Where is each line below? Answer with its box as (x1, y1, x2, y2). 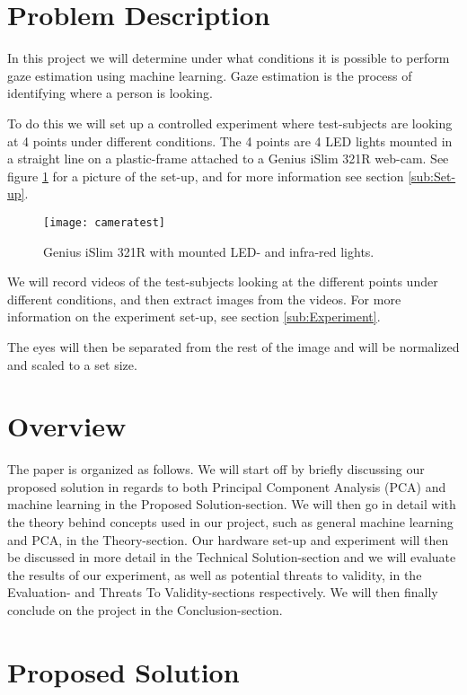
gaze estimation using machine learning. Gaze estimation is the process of (7, 66, 412, 84)
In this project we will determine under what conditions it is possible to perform (7, 48, 450, 67)
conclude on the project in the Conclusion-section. (7, 600, 283, 619)
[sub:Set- (408, 166, 456, 185)
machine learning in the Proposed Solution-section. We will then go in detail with (7, 495, 456, 514)
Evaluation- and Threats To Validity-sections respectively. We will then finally (7, 583, 438, 602)
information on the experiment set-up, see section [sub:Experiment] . (7, 307, 381, 326)
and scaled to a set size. (7, 355, 137, 374)
